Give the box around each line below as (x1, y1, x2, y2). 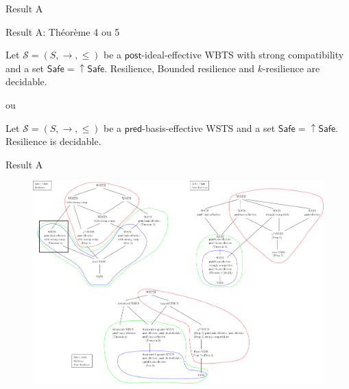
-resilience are (262, 60, 320, 75)
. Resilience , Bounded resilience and (104, 60, 254, 75)
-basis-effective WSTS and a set (142, 120, 276, 135)
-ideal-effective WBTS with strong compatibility (141, 47, 344, 62)
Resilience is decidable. (5, 134, 101, 148)
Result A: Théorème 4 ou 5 (5, 24, 120, 38)
